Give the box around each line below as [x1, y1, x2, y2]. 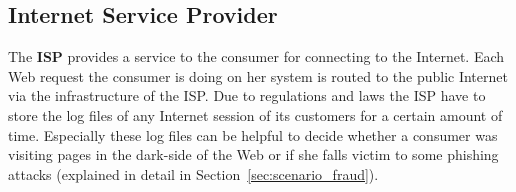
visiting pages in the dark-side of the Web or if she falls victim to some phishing [8, 144, 499, 165]
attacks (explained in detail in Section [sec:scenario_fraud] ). [8, 163, 379, 184]
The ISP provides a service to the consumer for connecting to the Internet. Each [8, 46, 505, 67]
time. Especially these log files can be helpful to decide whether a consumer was [8, 124, 498, 145]
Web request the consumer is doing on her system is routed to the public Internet [8, 65, 508, 86]
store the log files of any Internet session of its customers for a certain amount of [8, 104, 503, 125]
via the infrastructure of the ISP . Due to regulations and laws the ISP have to [8, 85, 486, 106]
